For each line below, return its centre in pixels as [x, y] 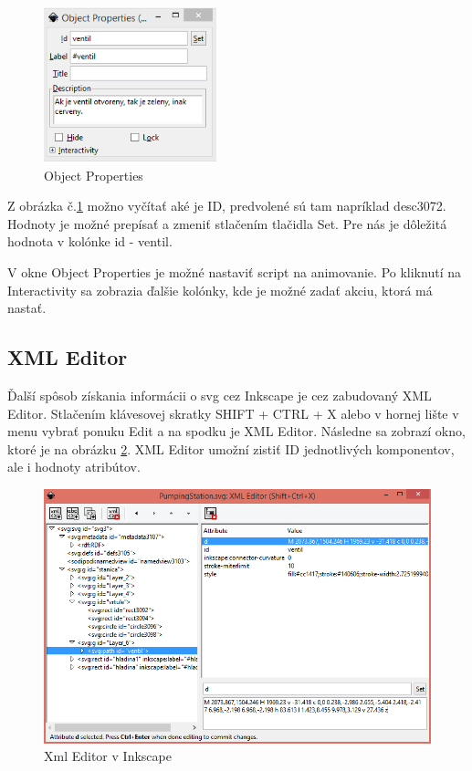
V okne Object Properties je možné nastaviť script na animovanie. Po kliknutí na [234, 272]
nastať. [27, 308]
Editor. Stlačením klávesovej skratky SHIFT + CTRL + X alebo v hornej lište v [233, 413]
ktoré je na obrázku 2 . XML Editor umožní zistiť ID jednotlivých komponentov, [231, 448]
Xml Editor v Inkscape [108, 756]
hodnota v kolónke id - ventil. [90, 241]
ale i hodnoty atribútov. [74, 467]
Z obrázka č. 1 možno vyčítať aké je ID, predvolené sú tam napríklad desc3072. [227, 206]
